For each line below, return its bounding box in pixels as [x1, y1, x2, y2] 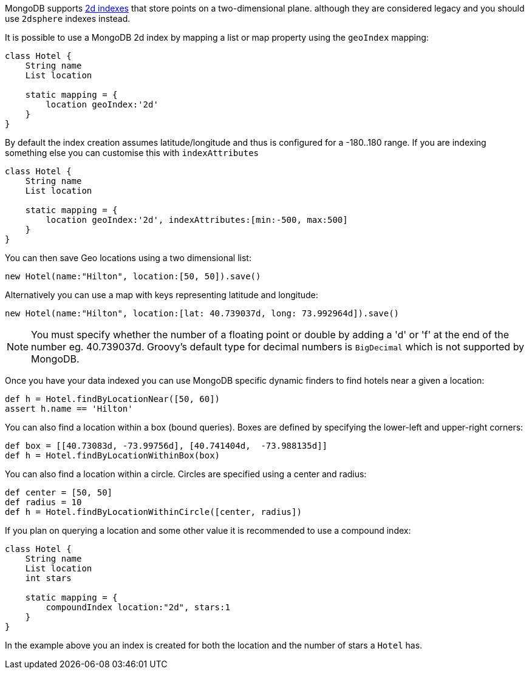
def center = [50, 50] [5, 488, 113, 497]
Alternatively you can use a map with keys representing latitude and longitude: [5, 290, 318, 300]
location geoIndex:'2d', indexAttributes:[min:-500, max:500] [46, 215, 348, 225]
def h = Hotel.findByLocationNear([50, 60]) [5, 394, 220, 404]
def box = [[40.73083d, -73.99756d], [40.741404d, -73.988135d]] [5, 441, 328, 451]
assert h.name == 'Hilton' [5, 404, 133, 414]
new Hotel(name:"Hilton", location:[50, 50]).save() [5, 271, 261, 281]
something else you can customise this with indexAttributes [5, 148, 259, 158]
